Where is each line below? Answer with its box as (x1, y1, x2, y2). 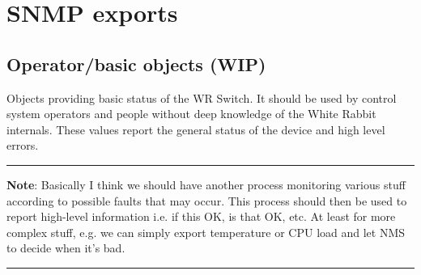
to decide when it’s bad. (6, 239, 125, 256)
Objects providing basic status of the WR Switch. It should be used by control (6, 89, 397, 106)
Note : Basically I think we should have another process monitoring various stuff (6, 176, 406, 192)
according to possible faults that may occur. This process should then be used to (6, 192, 407, 209)
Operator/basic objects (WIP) (6, 51, 266, 76)
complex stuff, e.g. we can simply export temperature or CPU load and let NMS (6, 223, 406, 240)
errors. (6, 137, 39, 154)
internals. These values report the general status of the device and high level (6, 121, 385, 137)
